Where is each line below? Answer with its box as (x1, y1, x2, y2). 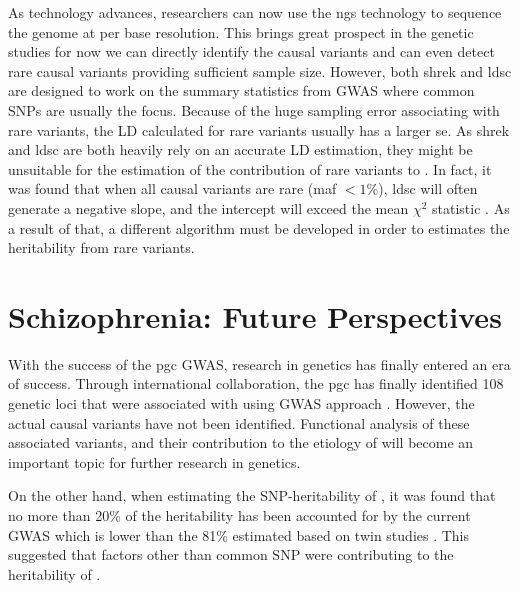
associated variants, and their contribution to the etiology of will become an (8, 432, 474, 453)
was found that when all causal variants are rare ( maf (8, 178, 337, 199)
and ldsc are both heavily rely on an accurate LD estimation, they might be (8, 139, 473, 160)
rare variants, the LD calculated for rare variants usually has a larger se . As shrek (8, 119, 510, 140)
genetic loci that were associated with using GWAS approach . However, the (8, 393, 475, 414)
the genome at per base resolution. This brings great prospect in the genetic (8, 21, 474, 42)
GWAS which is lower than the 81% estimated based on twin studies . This (8, 524, 470, 545)
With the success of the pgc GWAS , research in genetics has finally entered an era (8, 353, 511, 374)
